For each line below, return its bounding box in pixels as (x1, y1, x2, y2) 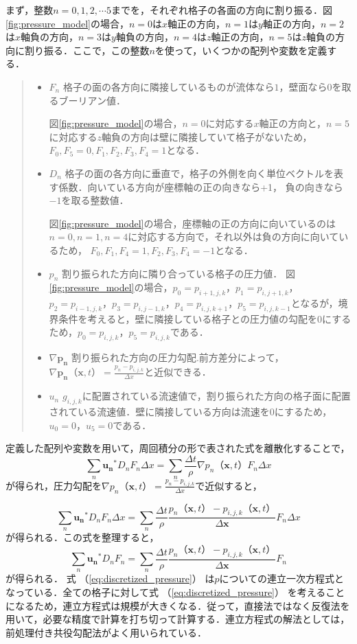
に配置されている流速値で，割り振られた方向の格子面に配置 (82, 389, 351, 403)
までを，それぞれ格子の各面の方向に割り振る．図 (111, 3, 332, 16)
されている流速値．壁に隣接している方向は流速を (49, 404, 270, 418)
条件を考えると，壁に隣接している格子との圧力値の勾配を (58, 311, 318, 325)
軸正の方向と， (259, 116, 327, 130)
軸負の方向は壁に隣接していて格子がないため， (102, 129, 312, 143)
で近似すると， (195, 478, 262, 492)
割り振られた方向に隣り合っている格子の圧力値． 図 (61, 266, 295, 280)
